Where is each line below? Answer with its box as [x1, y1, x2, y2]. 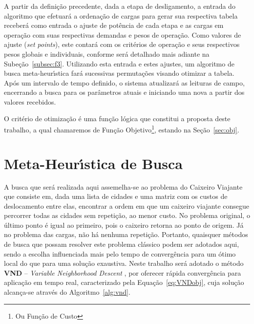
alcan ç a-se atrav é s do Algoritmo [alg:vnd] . [4, 287, 130, 297]
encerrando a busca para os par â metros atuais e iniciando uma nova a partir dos [4, 87, 245, 97]
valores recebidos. [4, 96, 56, 107]
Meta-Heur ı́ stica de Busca [4, 153, 183, 173]
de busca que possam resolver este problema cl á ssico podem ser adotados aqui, [4, 239, 239, 249]
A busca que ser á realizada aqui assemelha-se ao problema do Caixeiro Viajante [4, 181, 243, 192]
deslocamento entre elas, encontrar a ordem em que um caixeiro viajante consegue [4, 200, 250, 211]
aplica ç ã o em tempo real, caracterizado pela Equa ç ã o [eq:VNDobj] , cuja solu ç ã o [4, 277, 244, 287]
